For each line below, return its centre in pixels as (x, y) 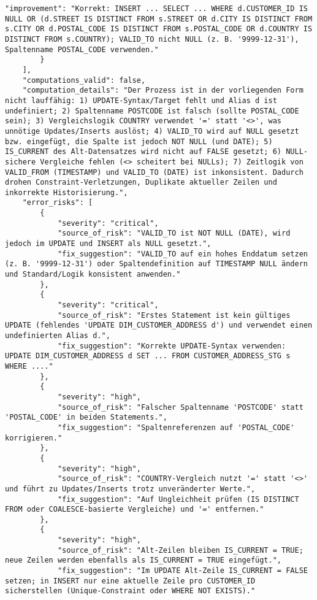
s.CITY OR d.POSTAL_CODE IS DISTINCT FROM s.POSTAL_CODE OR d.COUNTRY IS (159, 29)
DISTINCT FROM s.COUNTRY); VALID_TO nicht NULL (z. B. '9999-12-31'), (152, 39)
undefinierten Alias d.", (58, 336)
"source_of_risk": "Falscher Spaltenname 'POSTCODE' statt (180, 407)
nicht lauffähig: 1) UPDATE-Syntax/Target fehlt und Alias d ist (141, 100)
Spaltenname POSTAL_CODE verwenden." (82, 49)
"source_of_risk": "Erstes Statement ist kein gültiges (174, 315)
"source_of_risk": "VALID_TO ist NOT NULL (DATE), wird (174, 233)
